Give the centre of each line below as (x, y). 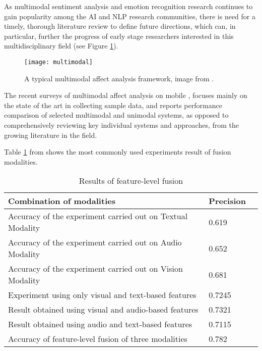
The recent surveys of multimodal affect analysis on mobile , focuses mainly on (126, 95)
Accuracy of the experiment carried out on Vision (95, 269)
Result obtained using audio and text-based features (100, 324)
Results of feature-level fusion (131, 181)
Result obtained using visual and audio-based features (103, 310)
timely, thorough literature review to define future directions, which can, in (120, 26)
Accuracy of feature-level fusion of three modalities (98, 339)
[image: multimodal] (59, 62)
